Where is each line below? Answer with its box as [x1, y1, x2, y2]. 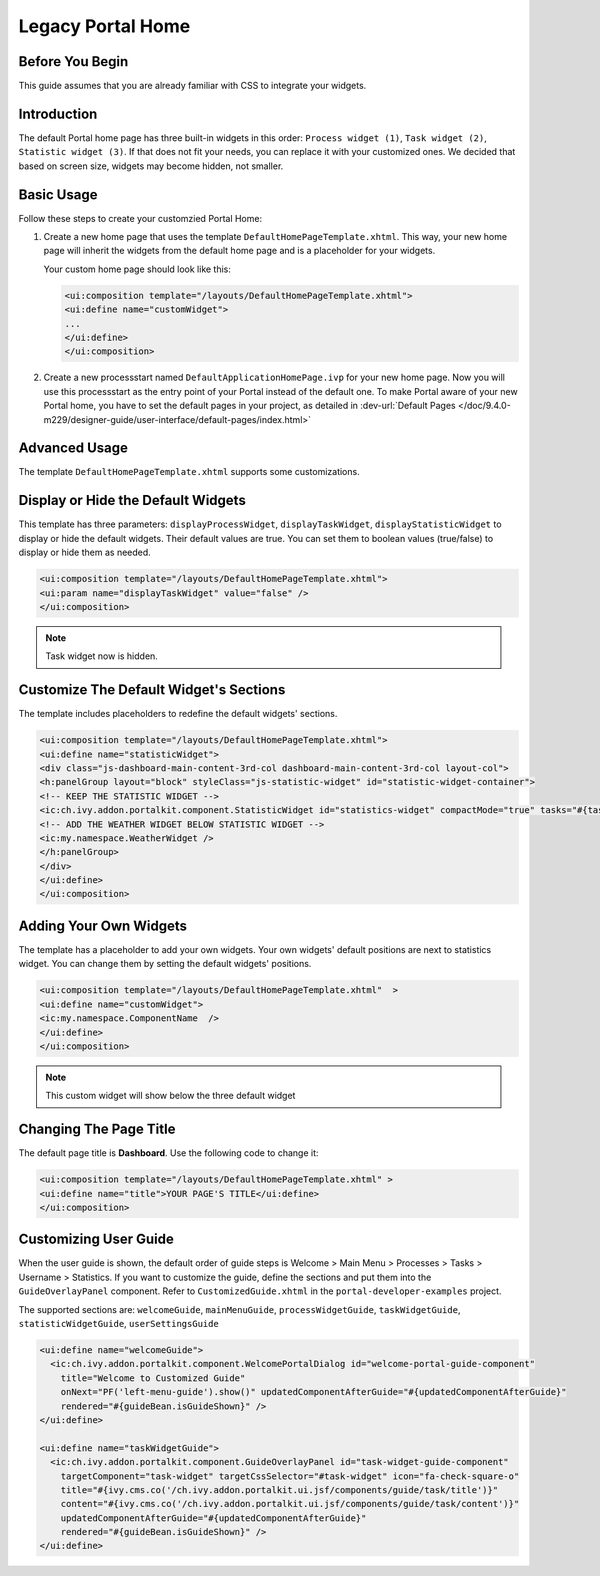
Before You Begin [18, 53, 129, 70]
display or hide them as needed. [18, 546, 152, 559]
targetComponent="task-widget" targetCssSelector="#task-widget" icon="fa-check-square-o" [60, 1470, 520, 1482]
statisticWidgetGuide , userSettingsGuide [18, 1318, 219, 1329]
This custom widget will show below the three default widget [45, 1090, 296, 1102]
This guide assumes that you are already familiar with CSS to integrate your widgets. [18, 80, 367, 92]
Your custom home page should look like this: [43, 263, 232, 275]
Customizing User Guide [18, 1231, 175, 1248]
